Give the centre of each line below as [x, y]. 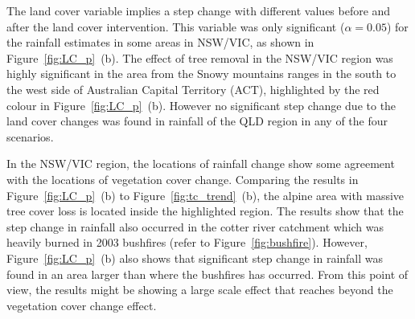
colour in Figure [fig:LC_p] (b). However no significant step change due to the [201, 105]
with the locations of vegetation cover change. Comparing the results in [183, 179]
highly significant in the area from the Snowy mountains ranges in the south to [201, 74]
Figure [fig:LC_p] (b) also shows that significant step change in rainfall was [195, 258]
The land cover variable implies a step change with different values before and [199, 10]
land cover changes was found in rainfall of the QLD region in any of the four [197, 121]
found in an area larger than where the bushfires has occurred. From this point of [207, 274]
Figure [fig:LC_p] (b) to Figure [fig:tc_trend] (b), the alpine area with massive [205, 195]
